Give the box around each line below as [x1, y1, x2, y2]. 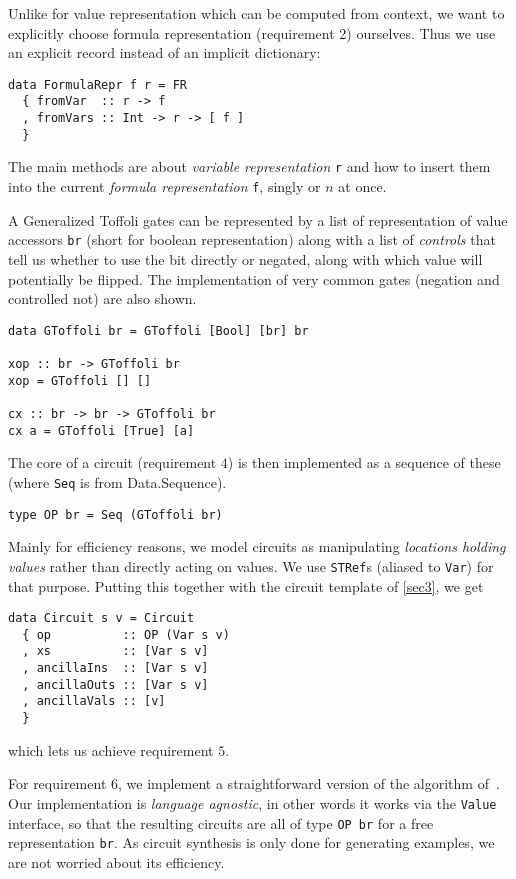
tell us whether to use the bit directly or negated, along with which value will [8, 248, 483, 269]
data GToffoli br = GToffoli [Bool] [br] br [8, 323, 309, 338]
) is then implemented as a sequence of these [227, 452, 501, 473]
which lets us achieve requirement [8, 739, 214, 760]
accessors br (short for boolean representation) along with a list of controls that [8, 229, 496, 250]
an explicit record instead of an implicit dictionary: [8, 42, 321, 63]
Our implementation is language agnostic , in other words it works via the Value [8, 792, 497, 813]
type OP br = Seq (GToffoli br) [8, 507, 223, 522]
